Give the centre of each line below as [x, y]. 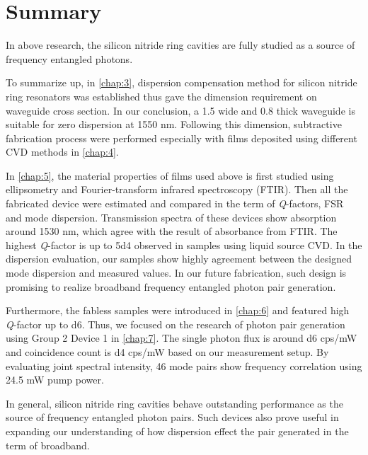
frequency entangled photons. [69, 58]
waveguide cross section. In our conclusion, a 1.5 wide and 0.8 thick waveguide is [180, 110]
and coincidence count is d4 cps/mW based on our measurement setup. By [167, 352]
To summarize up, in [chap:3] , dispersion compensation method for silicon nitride [182, 82]
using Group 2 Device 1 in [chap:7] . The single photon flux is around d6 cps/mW [182, 338]
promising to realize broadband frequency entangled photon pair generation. [171, 286]
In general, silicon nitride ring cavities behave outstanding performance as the [174, 403]
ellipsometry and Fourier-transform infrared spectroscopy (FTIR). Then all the [177, 189]
